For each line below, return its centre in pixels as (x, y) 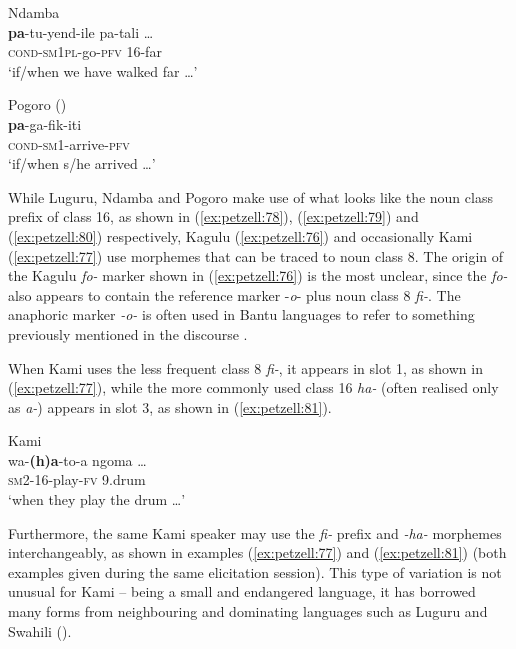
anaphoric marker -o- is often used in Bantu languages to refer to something (241, 314)
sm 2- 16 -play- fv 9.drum (77, 479)
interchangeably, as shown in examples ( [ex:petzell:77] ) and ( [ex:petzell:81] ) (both (257, 552)
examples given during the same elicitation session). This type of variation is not (255, 571)
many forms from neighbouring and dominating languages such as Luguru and (248, 611)
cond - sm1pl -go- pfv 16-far (85, 51)
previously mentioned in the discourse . (128, 333)
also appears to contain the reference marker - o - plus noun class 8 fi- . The (234, 294)
